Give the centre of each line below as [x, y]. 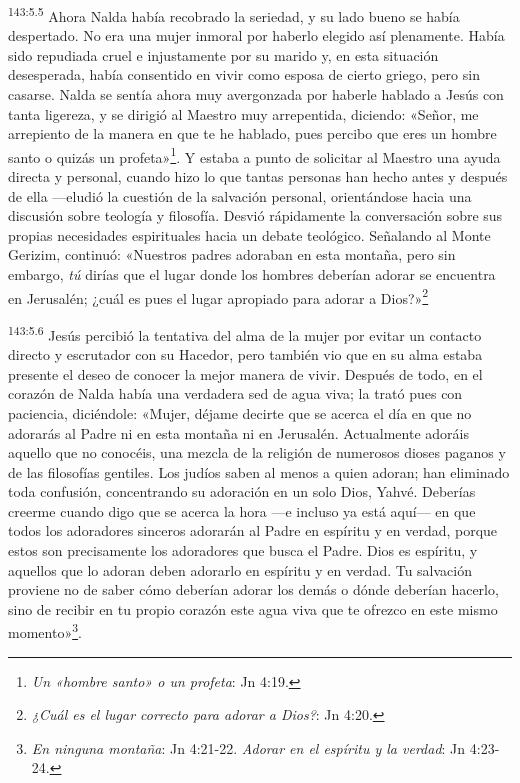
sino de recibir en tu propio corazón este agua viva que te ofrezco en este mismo [253, 608]
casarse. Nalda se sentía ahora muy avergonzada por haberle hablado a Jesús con [256, 94]
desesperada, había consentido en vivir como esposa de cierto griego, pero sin [244, 74]
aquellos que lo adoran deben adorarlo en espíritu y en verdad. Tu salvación [240, 569]
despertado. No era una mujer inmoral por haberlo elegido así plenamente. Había [256, 35]
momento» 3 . [45, 631]
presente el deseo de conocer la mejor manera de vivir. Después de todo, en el [245, 373]
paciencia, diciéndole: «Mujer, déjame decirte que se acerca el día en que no [240, 412]
